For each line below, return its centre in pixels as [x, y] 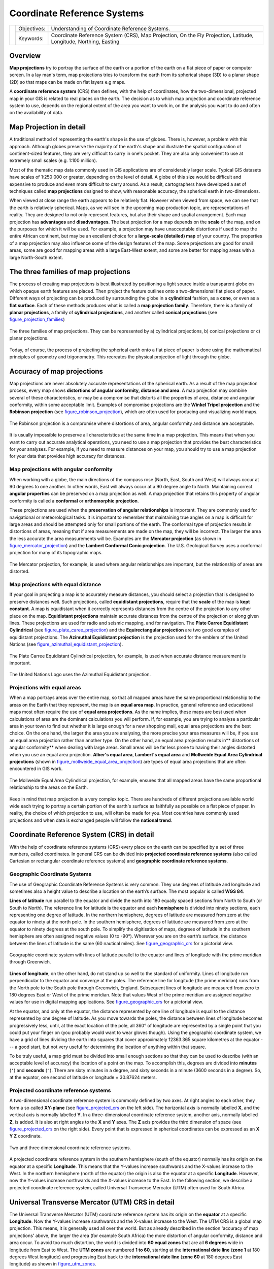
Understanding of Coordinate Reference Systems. [110, 28]
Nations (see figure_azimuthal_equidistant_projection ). [66, 644]
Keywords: [31, 38]
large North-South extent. [36, 257]
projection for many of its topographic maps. [56, 553]
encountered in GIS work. [36, 769]
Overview [25, 56]
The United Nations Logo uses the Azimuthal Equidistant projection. [80, 675]
